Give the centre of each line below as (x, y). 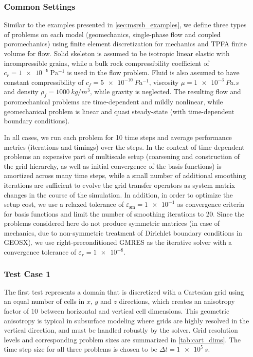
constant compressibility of (44, 82)
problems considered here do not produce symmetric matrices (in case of (112, 223)
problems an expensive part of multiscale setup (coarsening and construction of (122, 156)
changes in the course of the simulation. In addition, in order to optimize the (118, 194)
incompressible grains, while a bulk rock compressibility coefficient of (107, 63)
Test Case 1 (27, 273)
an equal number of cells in (44, 301)
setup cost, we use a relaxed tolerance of (64, 204)
